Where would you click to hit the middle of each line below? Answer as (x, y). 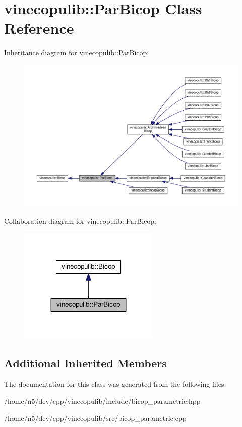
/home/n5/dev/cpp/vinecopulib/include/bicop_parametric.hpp (102, 400)
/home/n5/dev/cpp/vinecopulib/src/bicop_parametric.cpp (95, 418)
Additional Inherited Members (85, 363)
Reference (39, 28)
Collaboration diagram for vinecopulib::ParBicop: (80, 221)
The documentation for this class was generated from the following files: (115, 384)
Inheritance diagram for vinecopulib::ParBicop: (77, 52)
